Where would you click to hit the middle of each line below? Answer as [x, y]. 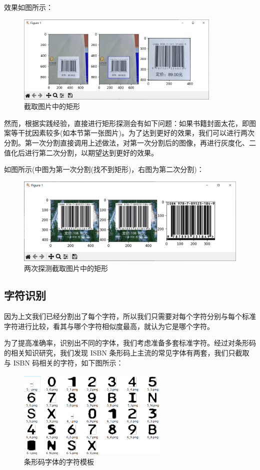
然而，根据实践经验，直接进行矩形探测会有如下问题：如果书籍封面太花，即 [126, 123]
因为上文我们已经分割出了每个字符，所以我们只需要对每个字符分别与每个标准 [130, 316]
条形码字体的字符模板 [59, 461]
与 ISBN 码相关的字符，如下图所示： [64, 362]
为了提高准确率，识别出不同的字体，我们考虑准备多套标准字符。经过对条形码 [130, 343]
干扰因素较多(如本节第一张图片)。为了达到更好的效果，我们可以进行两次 [136, 133]
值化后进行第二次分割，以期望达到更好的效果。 [81, 152]
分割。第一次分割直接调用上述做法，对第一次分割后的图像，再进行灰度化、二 [130, 142]
